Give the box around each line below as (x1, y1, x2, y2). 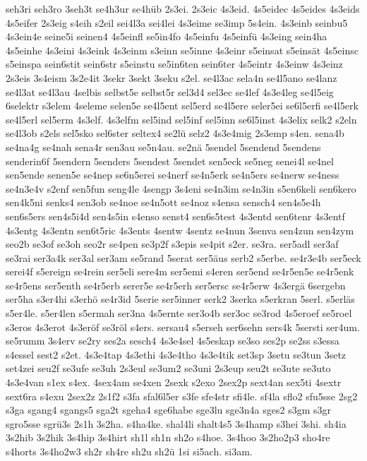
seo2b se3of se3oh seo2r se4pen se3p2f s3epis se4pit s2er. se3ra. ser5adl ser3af (6, 237, 339, 251)
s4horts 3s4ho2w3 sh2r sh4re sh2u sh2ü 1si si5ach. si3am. (6, 444, 253, 458)
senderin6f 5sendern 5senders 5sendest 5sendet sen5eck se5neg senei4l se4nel (6, 153, 334, 168)
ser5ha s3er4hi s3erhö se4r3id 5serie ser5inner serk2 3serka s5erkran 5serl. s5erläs (6, 292, 355, 306)
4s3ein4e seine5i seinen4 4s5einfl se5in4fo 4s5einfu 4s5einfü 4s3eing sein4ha (6, 29, 327, 44)
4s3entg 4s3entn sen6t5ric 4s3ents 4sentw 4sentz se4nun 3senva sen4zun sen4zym (6, 222, 354, 237)
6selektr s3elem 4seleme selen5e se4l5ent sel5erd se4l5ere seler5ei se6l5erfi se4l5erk (6, 98, 359, 113)
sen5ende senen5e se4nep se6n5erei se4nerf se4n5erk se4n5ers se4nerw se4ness (6, 167, 339, 182)
